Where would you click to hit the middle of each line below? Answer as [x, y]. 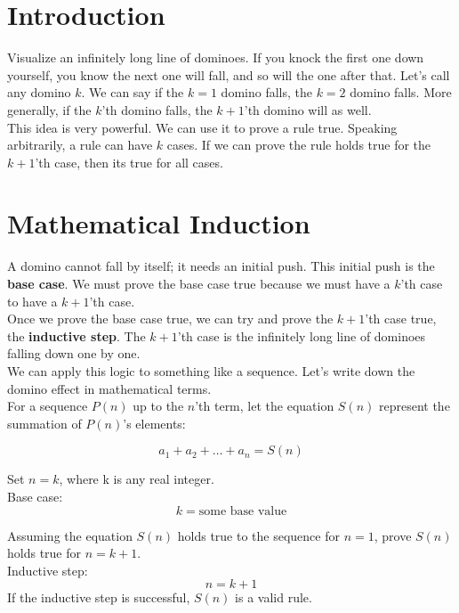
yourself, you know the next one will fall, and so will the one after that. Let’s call [229, 74]
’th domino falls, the [157, 109]
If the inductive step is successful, [99, 597]
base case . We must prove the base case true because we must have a [199, 283]
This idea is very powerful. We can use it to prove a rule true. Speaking [202, 127]
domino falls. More [401, 92]
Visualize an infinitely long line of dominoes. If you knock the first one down [216, 57]
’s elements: [154, 423]
